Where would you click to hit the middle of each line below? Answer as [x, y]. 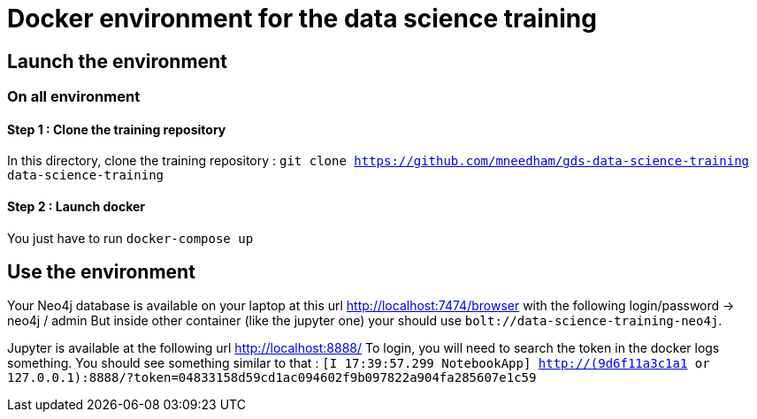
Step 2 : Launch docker [76, 206]
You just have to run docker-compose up [130, 238]
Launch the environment [117, 61]
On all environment [74, 97]
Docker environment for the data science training [302, 19]
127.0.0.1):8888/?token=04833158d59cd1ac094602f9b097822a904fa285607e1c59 [272, 378]
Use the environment [101, 272]
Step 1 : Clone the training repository [117, 129]
